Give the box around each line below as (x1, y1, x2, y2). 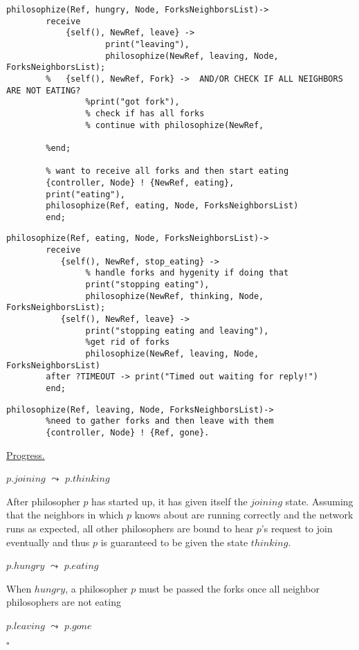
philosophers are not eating (6, 595, 121, 609)
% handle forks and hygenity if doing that (85, 268, 289, 278)
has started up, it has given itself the (91, 494, 248, 508)
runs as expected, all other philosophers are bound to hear (6, 521, 254, 535)
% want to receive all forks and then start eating (46, 166, 289, 177)
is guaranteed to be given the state (100, 534, 248, 549)
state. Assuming (285, 494, 353, 508)
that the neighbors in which (6, 507, 124, 522)
